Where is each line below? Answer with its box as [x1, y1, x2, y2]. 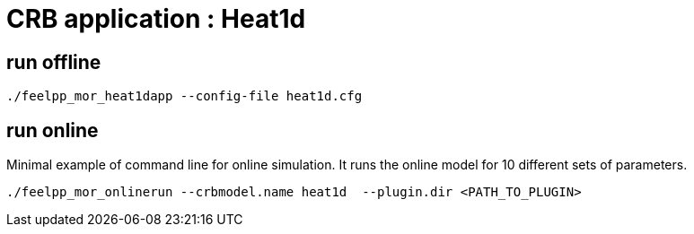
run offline [6, 50, 101, 74]
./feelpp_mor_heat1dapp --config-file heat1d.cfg [6, 89, 363, 104]
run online [6, 118, 99, 142]
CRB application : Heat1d [6, 4, 306, 34]
